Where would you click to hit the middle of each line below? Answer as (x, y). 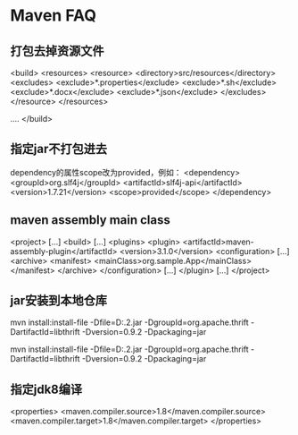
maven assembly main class (90, 220)
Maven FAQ (54, 16)
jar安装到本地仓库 (59, 301)
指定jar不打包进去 (59, 149)
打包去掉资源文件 (57, 51)
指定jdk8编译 (46, 389)
